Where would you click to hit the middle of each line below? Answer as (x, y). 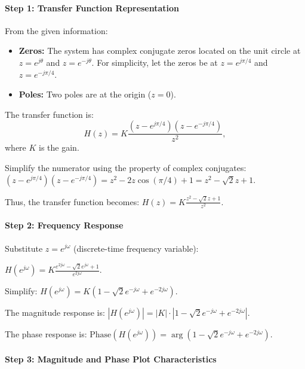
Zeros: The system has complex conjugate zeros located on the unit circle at (160, 51)
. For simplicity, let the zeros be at (155, 62)
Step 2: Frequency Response (64, 225)
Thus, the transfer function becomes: (72, 201)
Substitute (24, 248)
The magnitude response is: (55, 312)
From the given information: (56, 30)
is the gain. (59, 147)
